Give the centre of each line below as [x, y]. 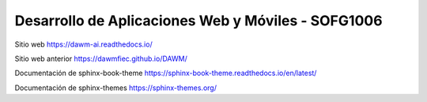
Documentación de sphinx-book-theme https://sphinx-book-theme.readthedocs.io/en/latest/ [166, 73]
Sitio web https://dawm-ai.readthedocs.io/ [84, 44]
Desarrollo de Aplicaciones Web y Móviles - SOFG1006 [198, 21]
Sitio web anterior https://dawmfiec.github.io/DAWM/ [101, 59]
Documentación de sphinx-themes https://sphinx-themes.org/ [116, 88]
